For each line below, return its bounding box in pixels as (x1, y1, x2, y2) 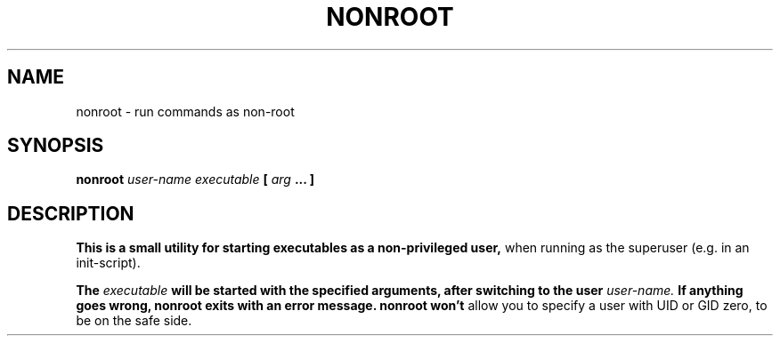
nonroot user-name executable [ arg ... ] (76, 171, 315, 187)
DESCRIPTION (7, 202, 134, 225)
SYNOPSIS (7, 134, 104, 157)
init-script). (76, 255, 141, 271)
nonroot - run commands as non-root (76, 103, 295, 119)
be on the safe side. (76, 313, 192, 329)
